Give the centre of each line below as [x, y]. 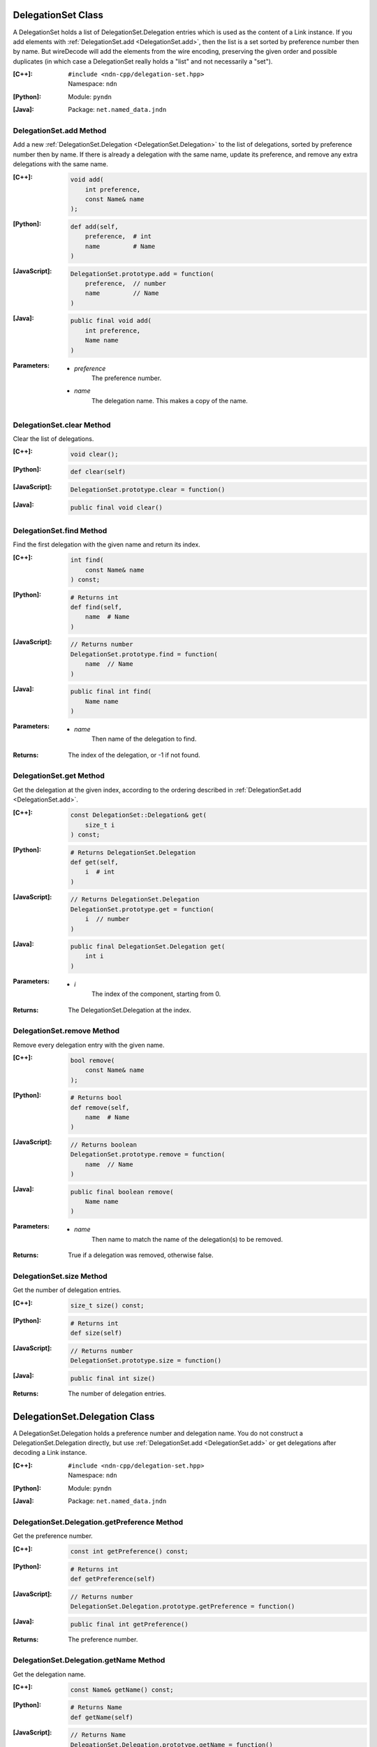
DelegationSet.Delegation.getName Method [89, 1660]
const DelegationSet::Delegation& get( [139, 815]
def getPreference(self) [113, 1579]
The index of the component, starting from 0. [156, 994]
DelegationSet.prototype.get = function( [142, 909]
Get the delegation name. [49, 1674]
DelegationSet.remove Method [66, 1031]
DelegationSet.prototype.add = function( [142, 274]
